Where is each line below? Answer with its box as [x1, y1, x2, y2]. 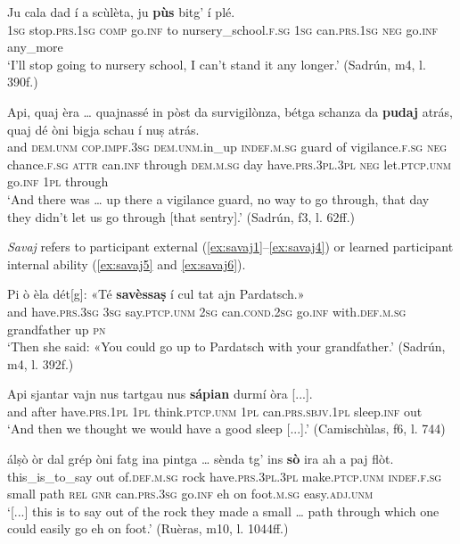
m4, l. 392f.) [7, 354, 74, 373]
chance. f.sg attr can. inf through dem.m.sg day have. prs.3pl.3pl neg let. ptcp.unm [7, 154, 451, 173]
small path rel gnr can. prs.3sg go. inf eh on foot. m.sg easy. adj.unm [7, 484, 374, 503]
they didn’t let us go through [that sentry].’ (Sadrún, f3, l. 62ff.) [7, 207, 356, 226]
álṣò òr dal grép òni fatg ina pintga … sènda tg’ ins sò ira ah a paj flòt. [7, 449, 394, 468]
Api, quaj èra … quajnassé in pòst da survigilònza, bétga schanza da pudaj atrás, [7, 102, 453, 120]
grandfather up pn [7, 319, 106, 338]
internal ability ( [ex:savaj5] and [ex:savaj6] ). [7, 254, 246, 273]
